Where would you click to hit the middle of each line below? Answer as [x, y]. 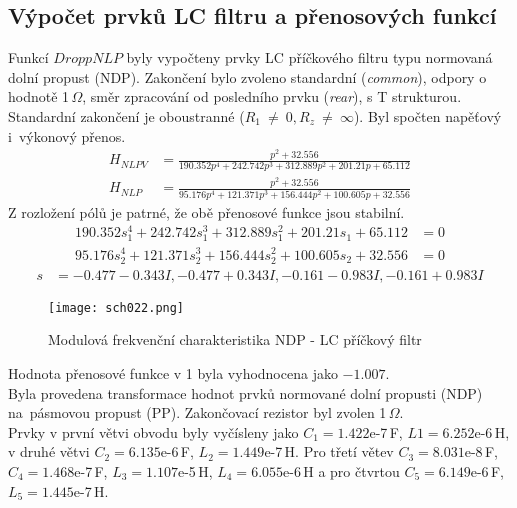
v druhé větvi [49, 451]
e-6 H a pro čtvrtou [341, 470]
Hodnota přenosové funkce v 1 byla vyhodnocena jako [173, 372]
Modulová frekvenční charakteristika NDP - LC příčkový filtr [235, 339]
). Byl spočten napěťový [427, 115]
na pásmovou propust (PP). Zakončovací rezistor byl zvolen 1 [197, 412]
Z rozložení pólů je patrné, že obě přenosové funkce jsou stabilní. [206, 211]
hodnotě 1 [39, 96]
